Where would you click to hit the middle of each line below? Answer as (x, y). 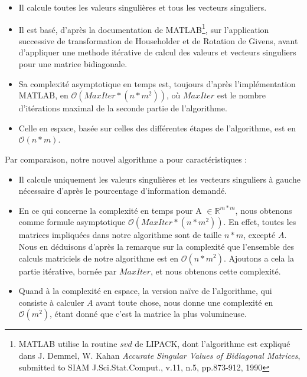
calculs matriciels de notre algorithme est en (98, 258)
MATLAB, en (43, 95)
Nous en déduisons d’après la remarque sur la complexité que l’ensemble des (156, 246)
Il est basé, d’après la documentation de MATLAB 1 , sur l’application (144, 28)
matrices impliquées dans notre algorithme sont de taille (120, 235)
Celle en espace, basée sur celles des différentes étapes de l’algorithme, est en (157, 128)
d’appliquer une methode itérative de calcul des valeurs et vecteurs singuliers (157, 52)
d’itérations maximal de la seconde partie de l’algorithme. (123, 108)
